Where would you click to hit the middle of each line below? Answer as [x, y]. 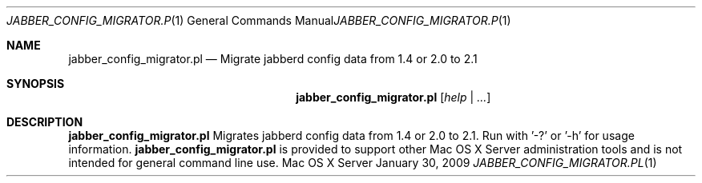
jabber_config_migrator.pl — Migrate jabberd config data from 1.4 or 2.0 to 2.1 [273, 59]
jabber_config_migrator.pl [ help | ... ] [393, 97]
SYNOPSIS [36, 84]
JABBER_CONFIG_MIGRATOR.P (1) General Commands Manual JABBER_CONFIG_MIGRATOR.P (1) [259, 20]
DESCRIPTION [45, 122]
